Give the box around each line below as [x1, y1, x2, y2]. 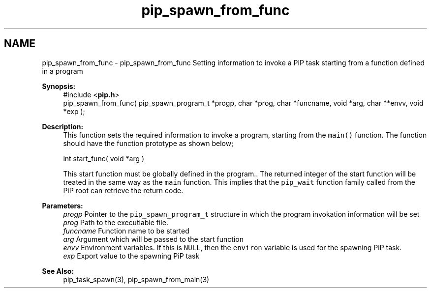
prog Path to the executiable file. [63, 218, 168, 227]
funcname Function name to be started [63, 226, 189, 235]
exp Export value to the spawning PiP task [63, 251, 200, 260]
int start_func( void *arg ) [63, 154, 145, 163]
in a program [42, 66, 83, 75]
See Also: [42, 266, 74, 275]
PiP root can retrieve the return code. [63, 186, 184, 195]
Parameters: [42, 201, 83, 210]
